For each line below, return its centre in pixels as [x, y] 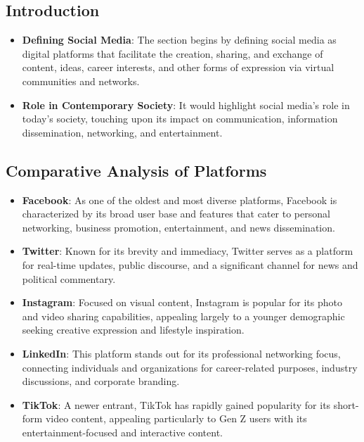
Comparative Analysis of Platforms [136, 170]
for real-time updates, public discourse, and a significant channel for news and [190, 264]
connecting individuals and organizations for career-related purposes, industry [190, 367]
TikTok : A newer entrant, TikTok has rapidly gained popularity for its [176, 404]
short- [346, 404]
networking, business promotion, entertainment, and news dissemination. [178, 227]
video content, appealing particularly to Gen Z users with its [176, 418]
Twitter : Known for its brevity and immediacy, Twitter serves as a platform [188, 251]
